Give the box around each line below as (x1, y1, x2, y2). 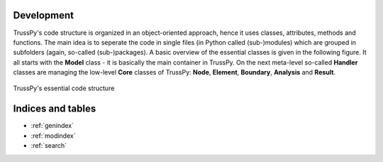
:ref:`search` (30, 141, 67, 150)
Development (13, 9, 74, 21)
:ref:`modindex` (30, 131, 76, 140)
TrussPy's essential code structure (13, 84, 115, 92)
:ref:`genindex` (30, 121, 74, 130)
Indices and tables (13, 103, 96, 115)
